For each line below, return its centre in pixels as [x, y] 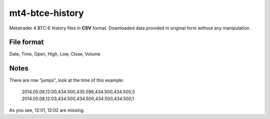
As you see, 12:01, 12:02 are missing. [47, 110]
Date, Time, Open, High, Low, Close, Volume [55, 54]
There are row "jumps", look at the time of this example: [67, 80]
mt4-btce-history [47, 13]
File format [26, 42]
